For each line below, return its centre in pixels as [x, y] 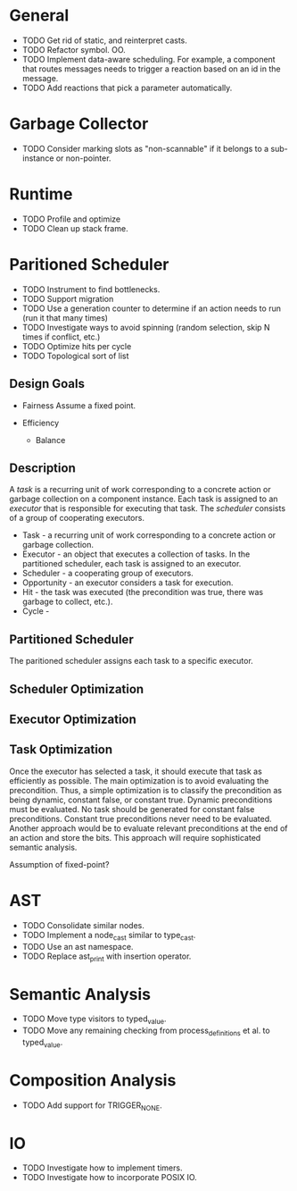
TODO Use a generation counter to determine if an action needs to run [151, 308]
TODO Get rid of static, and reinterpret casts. [104, 40]
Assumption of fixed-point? [59, 864]
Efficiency [41, 423]
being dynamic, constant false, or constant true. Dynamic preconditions [141, 800]
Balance [50, 440]
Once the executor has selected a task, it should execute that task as [136, 771]
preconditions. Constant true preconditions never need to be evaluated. [140, 818]
